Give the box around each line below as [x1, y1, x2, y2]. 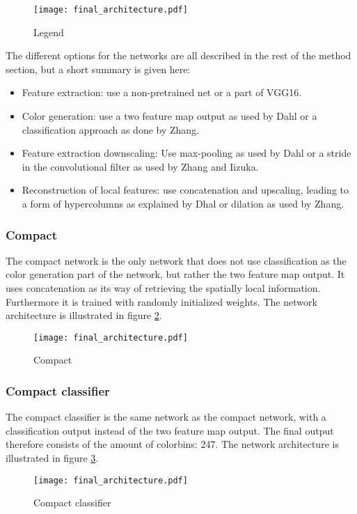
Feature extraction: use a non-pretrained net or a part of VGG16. [22, 85, 302, 100]
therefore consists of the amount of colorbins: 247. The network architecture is [6, 437, 339, 451]
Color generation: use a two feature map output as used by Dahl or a [22, 109, 317, 123]
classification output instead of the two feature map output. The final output [6, 423, 334, 437]
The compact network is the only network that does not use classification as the [6, 253, 347, 267]
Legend [33, 24, 64, 39]
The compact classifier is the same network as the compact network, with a [6, 410, 326, 424]
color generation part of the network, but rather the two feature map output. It [6, 267, 345, 281]
